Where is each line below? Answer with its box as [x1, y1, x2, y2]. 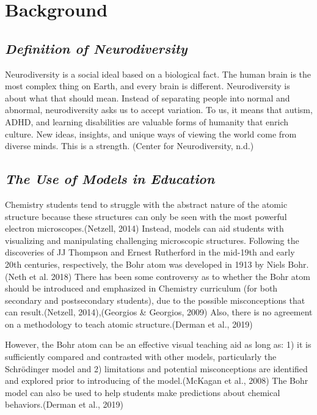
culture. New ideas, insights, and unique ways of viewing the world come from [5, 127, 297, 140]
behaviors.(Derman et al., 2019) [5, 398, 124, 411]
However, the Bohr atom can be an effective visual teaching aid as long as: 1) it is [5, 338, 312, 351]
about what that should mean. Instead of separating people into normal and [5, 91, 290, 104]
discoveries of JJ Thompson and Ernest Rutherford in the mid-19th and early [5, 246, 295, 259]
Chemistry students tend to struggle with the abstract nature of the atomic [5, 197, 288, 210]
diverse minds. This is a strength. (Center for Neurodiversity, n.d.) [5, 139, 254, 152]
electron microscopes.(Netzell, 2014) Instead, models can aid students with [5, 222, 284, 235]
